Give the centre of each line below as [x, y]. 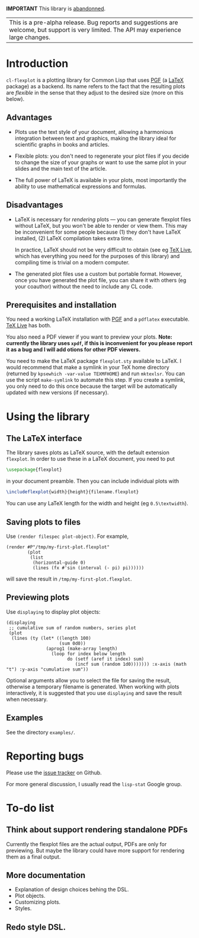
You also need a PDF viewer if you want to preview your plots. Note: [89, 337]
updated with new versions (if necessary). [57, 393]
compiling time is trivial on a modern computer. [72, 262]
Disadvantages [35, 205]
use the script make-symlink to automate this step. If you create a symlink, [96, 380]
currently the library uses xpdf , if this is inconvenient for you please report [99, 343]
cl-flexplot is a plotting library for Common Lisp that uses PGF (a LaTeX [95, 80]
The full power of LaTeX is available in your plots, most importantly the [100, 180]
